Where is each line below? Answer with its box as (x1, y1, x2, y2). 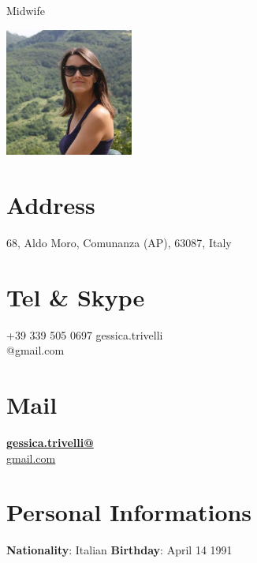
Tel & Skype (6, 280, 145, 313)
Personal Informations (6, 496, 252, 528)
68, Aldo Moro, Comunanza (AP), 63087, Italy (6, 235, 232, 251)
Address (6, 189, 95, 221)
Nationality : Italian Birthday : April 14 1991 (6, 542, 233, 558)
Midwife (6, 2, 46, 18)
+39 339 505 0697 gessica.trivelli (6, 326, 163, 343)
